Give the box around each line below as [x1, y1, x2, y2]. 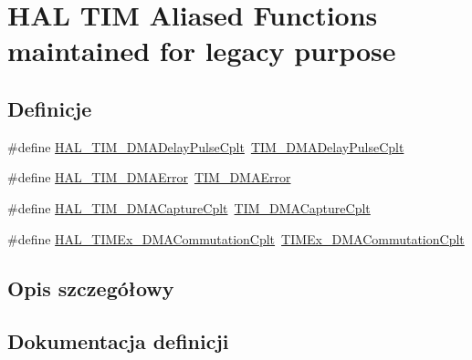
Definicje [7, 94, 92, 122]
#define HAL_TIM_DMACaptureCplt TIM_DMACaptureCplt [7, 198, 371, 217]
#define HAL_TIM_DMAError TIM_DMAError [7, 168, 291, 187]
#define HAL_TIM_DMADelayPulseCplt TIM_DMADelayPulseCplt [7, 137, 404, 156]
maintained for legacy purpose [7, 32, 396, 69]
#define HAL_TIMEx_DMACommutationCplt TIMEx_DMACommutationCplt [7, 229, 465, 248]
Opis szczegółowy [7, 273, 174, 302]
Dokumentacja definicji [7, 327, 229, 355]
